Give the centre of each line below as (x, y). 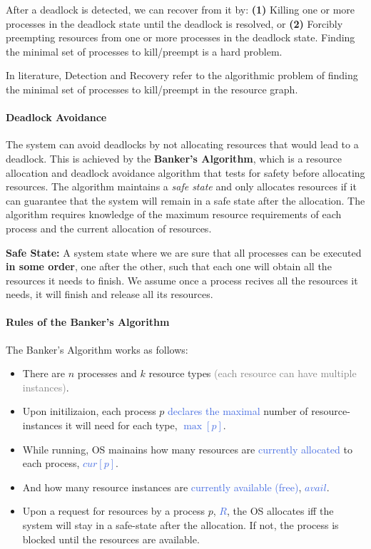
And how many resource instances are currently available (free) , (162, 487)
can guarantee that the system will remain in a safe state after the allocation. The (185, 200)
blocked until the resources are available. (111, 539)
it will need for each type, (121, 425)
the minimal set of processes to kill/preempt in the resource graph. (152, 89)
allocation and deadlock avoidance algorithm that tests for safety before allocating (185, 172)
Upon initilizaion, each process (89, 411)
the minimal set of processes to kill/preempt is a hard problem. (144, 51)
